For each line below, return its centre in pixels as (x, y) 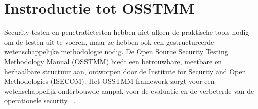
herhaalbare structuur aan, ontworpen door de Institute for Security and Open (125, 71)
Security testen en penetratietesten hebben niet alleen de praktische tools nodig (127, 32)
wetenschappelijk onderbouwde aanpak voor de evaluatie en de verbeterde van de (129, 91)
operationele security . (40, 101)
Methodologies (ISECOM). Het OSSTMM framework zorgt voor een (109, 81)
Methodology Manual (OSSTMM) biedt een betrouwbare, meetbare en (113, 61)
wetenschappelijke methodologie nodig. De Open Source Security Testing (116, 52)
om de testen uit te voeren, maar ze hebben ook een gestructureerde (109, 42)
